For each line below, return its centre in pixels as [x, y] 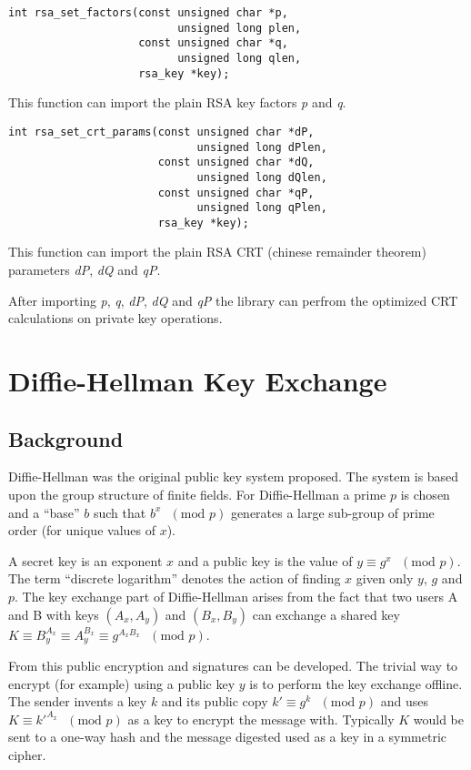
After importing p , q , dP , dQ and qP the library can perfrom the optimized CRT [233, 300]
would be [439, 719]
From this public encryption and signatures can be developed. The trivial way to [233, 666]
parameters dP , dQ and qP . [85, 270]
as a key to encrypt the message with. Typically [261, 719]
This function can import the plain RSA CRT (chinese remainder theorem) [217, 252]
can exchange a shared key [326, 614]
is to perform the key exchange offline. [356, 683]
